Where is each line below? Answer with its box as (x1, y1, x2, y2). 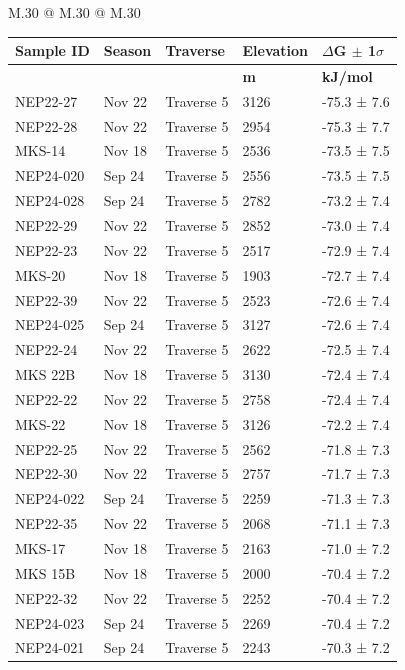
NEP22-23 (15, 239, 78, 260)
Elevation (242, 40, 309, 61)
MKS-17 (15, 537, 66, 558)
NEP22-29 (15, 215, 78, 235)
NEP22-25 (15, 438, 78, 459)
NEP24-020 (15, 165, 85, 186)
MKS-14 (15, 140, 66, 161)
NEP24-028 (15, 190, 85, 211)
